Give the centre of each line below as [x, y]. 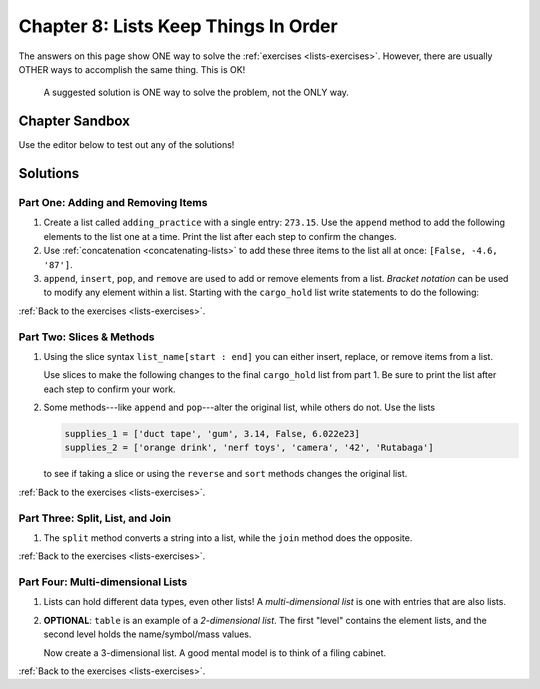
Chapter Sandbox [74, 121]
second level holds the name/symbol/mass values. [147, 634]
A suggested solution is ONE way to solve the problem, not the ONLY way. [196, 92]
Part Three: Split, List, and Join [95, 518]
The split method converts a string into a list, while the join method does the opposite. [228, 537]
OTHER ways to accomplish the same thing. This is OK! [132, 69]
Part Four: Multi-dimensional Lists [103, 582]
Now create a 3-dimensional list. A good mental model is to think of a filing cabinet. [215, 652]
